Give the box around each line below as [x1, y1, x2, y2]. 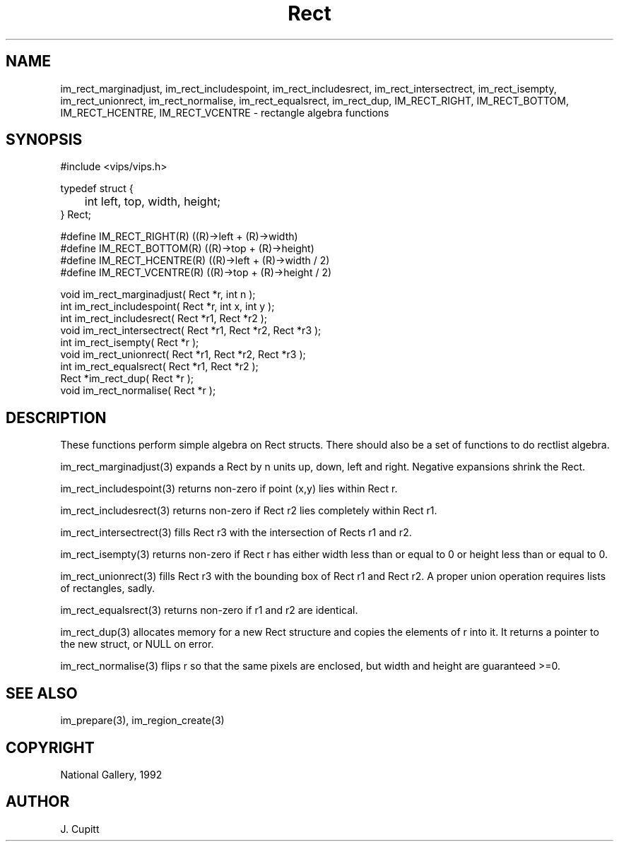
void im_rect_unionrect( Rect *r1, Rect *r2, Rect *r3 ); [60, 348, 306, 361]
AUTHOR [6, 793, 70, 811]
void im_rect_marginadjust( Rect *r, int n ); [60, 288, 256, 301]
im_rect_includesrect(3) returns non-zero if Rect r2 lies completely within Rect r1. [60, 504, 437, 517]
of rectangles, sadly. [60, 582, 155, 595]
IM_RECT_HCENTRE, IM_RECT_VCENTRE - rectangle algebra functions [60, 106, 389, 119]
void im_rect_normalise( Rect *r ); [60, 384, 216, 397]
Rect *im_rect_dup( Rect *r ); [60, 372, 194, 385]
